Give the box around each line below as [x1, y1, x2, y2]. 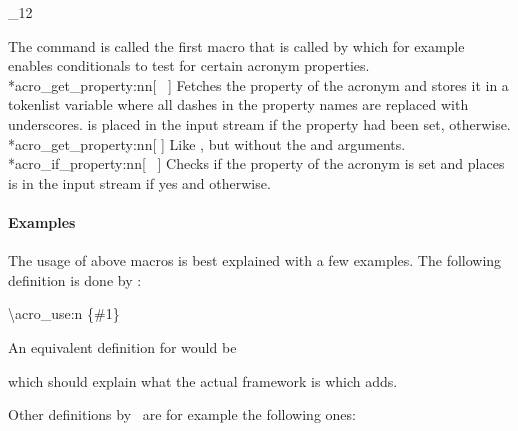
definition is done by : [8, 269, 142, 290]
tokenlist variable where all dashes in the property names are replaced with [8, 94, 469, 115]
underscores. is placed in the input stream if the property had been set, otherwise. [8, 113, 511, 134]
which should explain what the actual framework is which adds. [8, 370, 398, 391]
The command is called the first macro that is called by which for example [8, 35, 465, 56]
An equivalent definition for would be [8, 336, 237, 357]
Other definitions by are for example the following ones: [8, 404, 356, 425]
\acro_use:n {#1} [8, 303, 120, 324]
